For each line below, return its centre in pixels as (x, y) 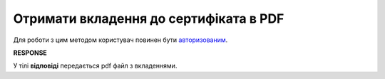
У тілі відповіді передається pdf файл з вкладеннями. (95, 66)
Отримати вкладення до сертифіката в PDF (149, 19)
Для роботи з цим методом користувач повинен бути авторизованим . (120, 40)
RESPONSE (30, 53)
